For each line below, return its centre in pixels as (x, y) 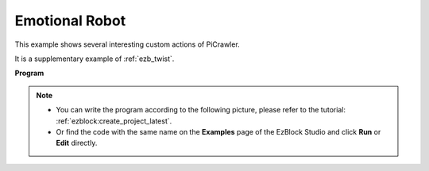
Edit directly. (77, 143)
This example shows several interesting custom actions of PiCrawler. (127, 44)
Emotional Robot (70, 21)
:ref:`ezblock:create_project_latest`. (114, 121)
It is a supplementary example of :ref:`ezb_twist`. (95, 59)
